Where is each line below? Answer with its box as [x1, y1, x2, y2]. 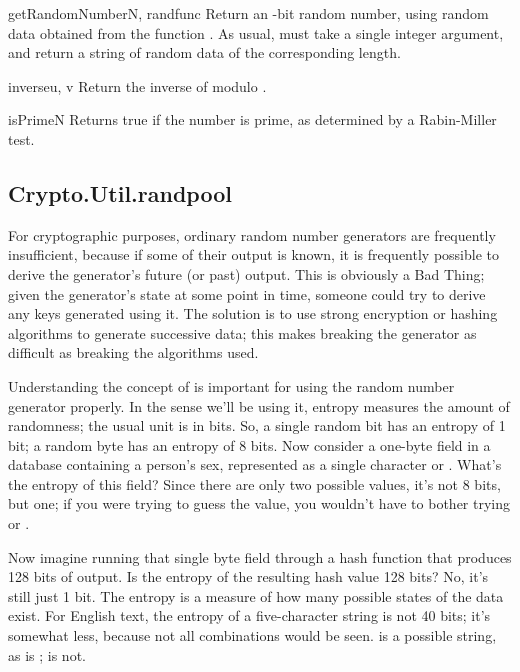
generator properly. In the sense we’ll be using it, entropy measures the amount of [8, 395, 510, 416]
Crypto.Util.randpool [8, 177, 232, 208]
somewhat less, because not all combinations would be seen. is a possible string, [8, 625, 497, 646]
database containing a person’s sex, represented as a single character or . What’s [8, 454, 502, 475]
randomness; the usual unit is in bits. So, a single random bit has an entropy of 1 [8, 415, 506, 436]
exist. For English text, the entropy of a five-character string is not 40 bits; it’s [8, 605, 491, 626]
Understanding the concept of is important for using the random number [8, 375, 455, 396]
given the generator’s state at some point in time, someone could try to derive [8, 283, 486, 304]
